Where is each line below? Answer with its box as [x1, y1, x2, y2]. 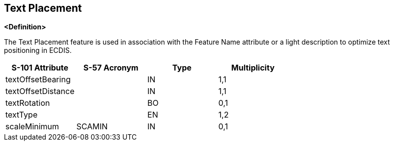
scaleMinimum [5, 121, 59, 132]
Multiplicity [231, 63, 275, 73]
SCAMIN [76, 121, 108, 132]
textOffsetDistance [5, 86, 75, 97]
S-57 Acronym [83, 63, 139, 73]
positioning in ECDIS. [4, 46, 72, 55]
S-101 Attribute [11, 63, 69, 73]
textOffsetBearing [5, 74, 71, 85]
